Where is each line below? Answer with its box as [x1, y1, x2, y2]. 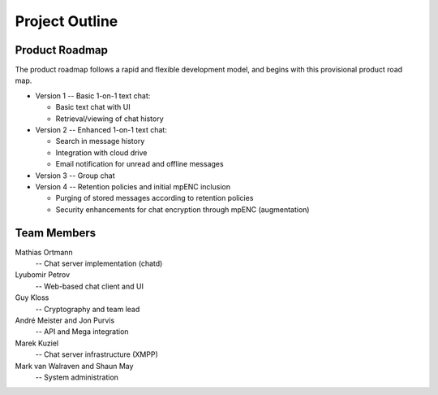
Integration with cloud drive [55, 147, 148, 158]
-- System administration [35, 372, 119, 382]
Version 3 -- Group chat [35, 171, 115, 180]
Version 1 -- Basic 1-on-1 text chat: [35, 90, 151, 101]
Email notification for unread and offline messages [55, 159, 224, 169]
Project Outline [15, 12, 118, 30]
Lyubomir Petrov [15, 270, 71, 280]
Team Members [15, 226, 97, 240]
